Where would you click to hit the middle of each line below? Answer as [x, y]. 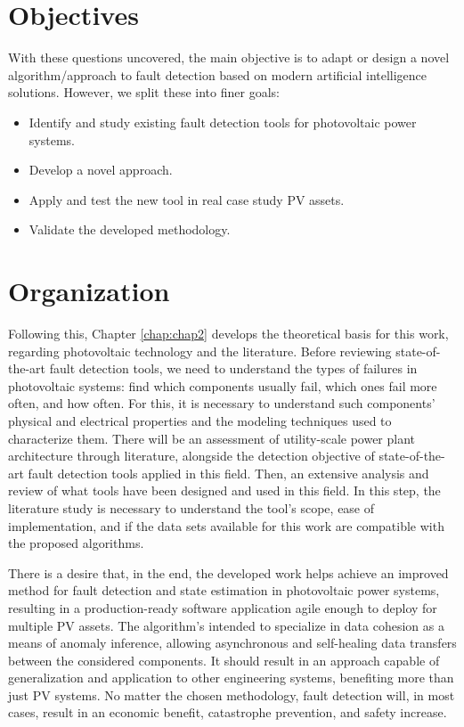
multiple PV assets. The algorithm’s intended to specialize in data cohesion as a [226, 625]
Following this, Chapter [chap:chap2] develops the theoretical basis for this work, [228, 333]
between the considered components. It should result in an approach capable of [224, 660]
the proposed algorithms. [76, 543]
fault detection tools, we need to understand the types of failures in [233, 368]
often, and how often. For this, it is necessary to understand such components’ [222, 403]
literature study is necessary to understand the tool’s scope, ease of [191, 507]
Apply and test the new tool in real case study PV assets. [187, 199]
